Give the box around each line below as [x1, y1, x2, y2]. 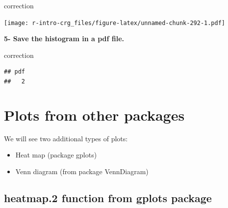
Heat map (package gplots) [15, 150, 97, 160]
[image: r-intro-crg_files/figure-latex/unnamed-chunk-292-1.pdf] [4, 19, 226, 26]
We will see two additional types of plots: [4, 133, 128, 143]
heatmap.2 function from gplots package [4, 190, 212, 205]
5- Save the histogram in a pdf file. [4, 33, 125, 44]
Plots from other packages [4, 104, 185, 125]
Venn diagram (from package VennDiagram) [15, 166, 149, 176]
